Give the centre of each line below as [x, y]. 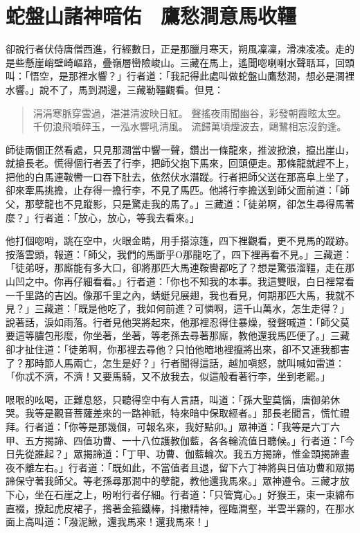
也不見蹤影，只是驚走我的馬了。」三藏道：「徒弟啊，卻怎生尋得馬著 [204, 204]
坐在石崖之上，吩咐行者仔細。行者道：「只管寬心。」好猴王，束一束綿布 [194, 494]
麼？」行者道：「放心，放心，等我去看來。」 [102, 217]
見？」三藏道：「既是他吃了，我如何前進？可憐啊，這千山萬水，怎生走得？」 [178, 308]
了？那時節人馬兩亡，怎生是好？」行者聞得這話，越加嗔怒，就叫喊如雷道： [175, 362]
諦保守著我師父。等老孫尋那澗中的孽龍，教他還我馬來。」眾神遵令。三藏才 [173, 481]
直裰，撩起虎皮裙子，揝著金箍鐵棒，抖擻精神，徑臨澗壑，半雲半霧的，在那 [175, 508]
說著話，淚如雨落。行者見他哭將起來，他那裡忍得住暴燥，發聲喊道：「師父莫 [178, 322]
